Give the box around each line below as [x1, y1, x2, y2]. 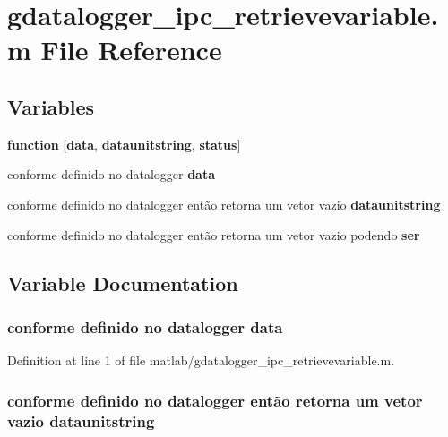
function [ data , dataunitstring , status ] [7, 134, 241, 153]
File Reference [40, 31, 222, 68]
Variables [7, 92, 95, 120]
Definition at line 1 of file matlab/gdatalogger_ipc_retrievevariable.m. [7, 351, 395, 370]
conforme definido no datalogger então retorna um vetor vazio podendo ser [7, 225, 420, 244]
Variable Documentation [7, 269, 238, 296]
